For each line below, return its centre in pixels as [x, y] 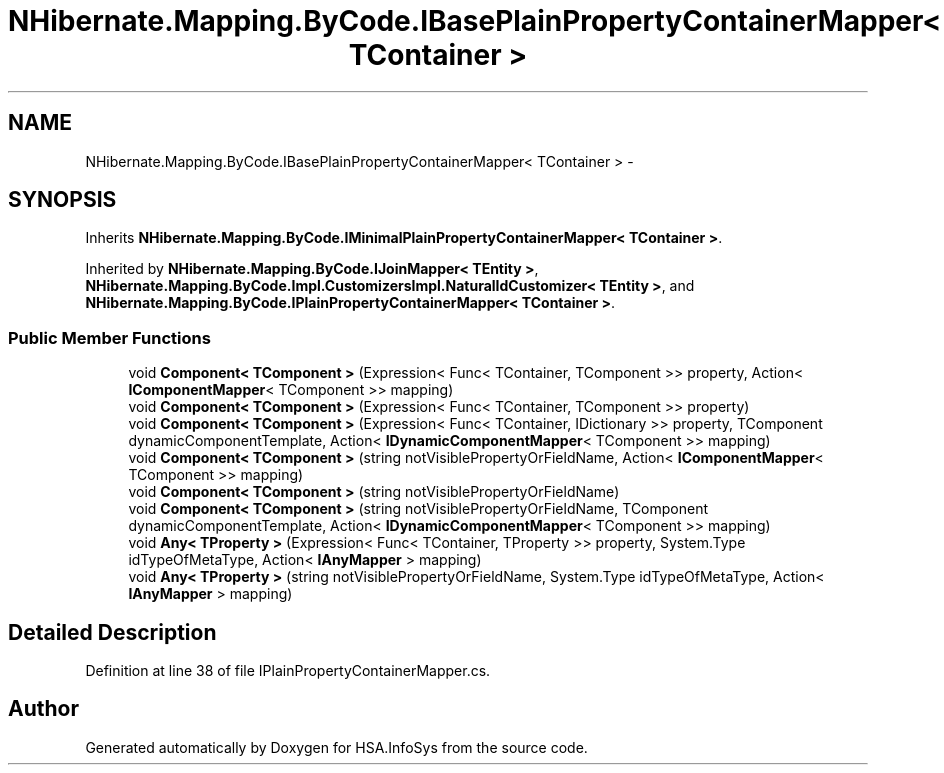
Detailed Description [112, 632]
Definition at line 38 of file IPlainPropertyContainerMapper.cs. [288, 671]
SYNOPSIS [62, 200]
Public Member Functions [109, 337]
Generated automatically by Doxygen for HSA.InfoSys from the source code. [336, 747]
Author [43, 709]
